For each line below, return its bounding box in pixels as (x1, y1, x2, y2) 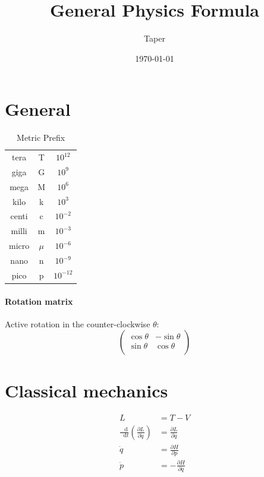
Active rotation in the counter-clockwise (5, 317, 150, 330)
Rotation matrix (5, 295, 73, 307)
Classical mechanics (5, 378, 168, 402)
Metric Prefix (17, 131, 65, 144)
